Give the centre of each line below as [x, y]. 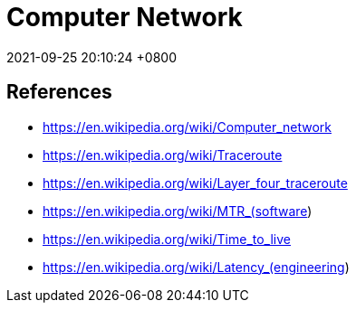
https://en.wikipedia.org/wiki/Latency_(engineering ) [196, 267]
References [59, 92]
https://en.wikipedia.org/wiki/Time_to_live [167, 239]
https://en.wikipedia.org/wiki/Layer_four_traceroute [195, 183]
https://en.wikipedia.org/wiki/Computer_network [187, 127]
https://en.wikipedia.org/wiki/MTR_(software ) [178, 211]
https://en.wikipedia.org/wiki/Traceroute [163, 155]
